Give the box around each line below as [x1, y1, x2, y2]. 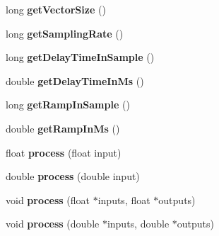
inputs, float [97, 192, 150, 207]
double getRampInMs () [6, 120, 120, 135]
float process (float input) [6, 145, 122, 159]
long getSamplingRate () [6, 26, 124, 40]
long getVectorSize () [6, 2, 106, 16]
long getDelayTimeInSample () [6, 50, 155, 64]
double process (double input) [6, 169, 140, 184]
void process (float [6, 192, 90, 207]
